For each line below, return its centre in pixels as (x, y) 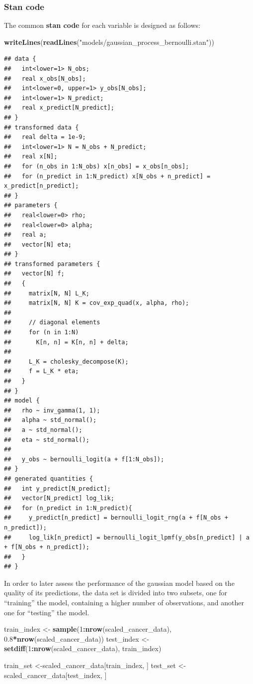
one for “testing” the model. (47, 612)
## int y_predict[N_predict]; (57, 488)
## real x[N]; (31, 157)
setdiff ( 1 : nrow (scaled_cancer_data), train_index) (83, 648)
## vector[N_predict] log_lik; (59, 498)
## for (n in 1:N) (42, 333)
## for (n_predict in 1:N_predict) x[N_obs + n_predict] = (107, 176)
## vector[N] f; (34, 274)
